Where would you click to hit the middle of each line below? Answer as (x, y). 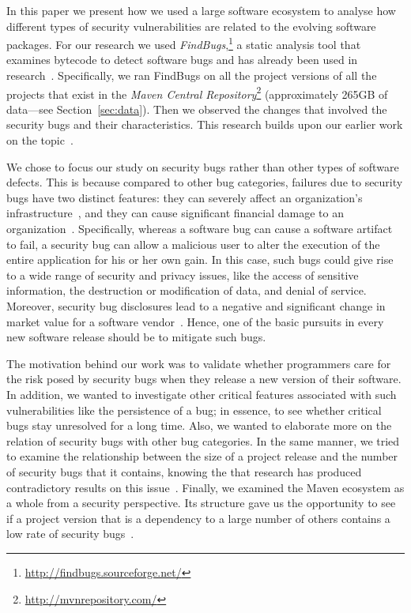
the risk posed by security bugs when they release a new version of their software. (204, 379)
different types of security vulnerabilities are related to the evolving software (191, 26)
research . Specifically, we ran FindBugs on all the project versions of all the (192, 75)
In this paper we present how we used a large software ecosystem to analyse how (201, 10)
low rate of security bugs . (70, 534)
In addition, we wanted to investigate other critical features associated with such (202, 394)
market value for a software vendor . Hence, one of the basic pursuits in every (195, 321)
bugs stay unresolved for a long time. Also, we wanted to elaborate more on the (199, 425)
